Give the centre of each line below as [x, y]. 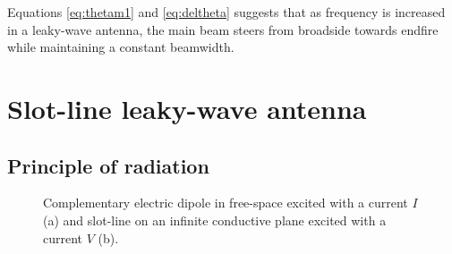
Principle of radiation [108, 165]
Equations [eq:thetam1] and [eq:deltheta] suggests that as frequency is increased [226, 12]
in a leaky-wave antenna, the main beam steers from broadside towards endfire [223, 29]
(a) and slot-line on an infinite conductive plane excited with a [215, 220]
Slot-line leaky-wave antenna [187, 108]
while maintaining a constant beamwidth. [121, 47]
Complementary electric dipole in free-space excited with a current [226, 203]
